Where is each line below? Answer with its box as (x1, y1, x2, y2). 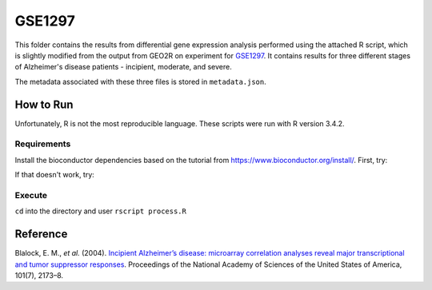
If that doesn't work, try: (14, 170, 95, 180)
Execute (14, 189, 48, 201)
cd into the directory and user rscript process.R (14, 206, 187, 216)
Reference (14, 228, 68, 241)
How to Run (14, 97, 74, 111)
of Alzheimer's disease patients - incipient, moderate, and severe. (14, 62, 232, 72)
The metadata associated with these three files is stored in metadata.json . (14, 77, 267, 86)
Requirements (14, 138, 71, 149)
